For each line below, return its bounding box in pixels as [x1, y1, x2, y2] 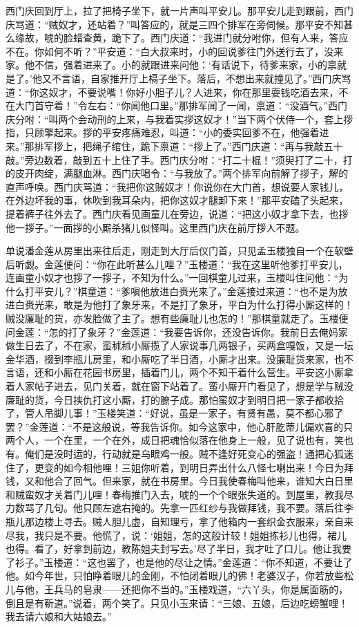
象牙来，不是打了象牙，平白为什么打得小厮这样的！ [121, 297, 353, 312]
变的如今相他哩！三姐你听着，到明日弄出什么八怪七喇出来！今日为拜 [43, 460, 353, 474]
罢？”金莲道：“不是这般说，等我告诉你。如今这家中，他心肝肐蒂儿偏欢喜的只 [6, 419, 353, 433]
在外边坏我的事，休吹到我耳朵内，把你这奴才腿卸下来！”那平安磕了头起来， [6, 193, 349, 207]
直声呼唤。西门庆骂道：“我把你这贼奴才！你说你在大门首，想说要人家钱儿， [6, 179, 349, 194]
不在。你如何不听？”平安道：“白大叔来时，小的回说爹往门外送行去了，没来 [6, 44, 344, 58]
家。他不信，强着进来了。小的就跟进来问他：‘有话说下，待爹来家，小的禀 [6, 57, 337, 72]
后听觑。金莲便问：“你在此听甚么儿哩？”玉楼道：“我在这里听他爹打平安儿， [6, 256, 348, 271]
